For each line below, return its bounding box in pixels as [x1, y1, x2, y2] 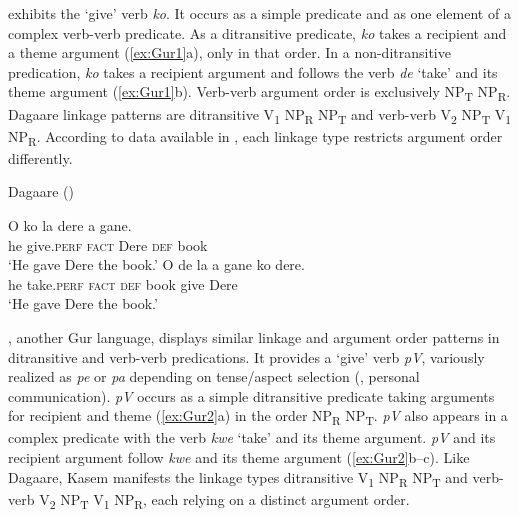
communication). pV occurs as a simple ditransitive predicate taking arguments [8, 385, 495, 406]
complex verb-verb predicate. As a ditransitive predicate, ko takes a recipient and [8, 22, 507, 43]
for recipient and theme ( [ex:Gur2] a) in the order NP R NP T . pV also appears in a [8, 405, 508, 429]
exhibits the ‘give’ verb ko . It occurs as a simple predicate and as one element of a [8, 3, 511, 23]
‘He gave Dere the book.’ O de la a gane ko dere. [8, 254, 305, 275]
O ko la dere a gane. [8, 214, 132, 235]
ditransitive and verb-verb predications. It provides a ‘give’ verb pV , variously [8, 346, 485, 367]
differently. [8, 147, 73, 168]
